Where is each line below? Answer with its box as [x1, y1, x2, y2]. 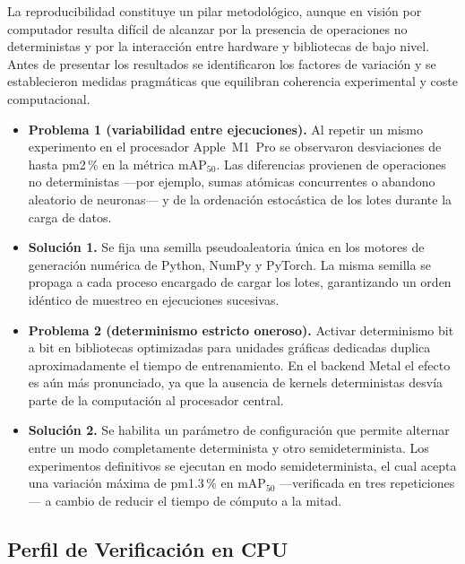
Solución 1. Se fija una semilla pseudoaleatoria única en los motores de [28, 238, 425, 256]
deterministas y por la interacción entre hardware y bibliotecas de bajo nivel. [7, 37, 430, 56]
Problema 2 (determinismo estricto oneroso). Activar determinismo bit [28, 320, 454, 339]
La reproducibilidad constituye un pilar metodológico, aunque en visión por [7, 2, 422, 20]
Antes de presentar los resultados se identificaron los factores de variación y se [7, 54, 436, 73]
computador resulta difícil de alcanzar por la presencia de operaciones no [7, 19, 408, 38]
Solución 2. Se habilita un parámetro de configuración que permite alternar [28, 421, 450, 439]
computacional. [7, 89, 90, 108]
